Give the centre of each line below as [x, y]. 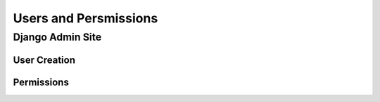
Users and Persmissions [85, 18]
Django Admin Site [57, 37]
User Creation [44, 60]
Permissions [41, 82]
